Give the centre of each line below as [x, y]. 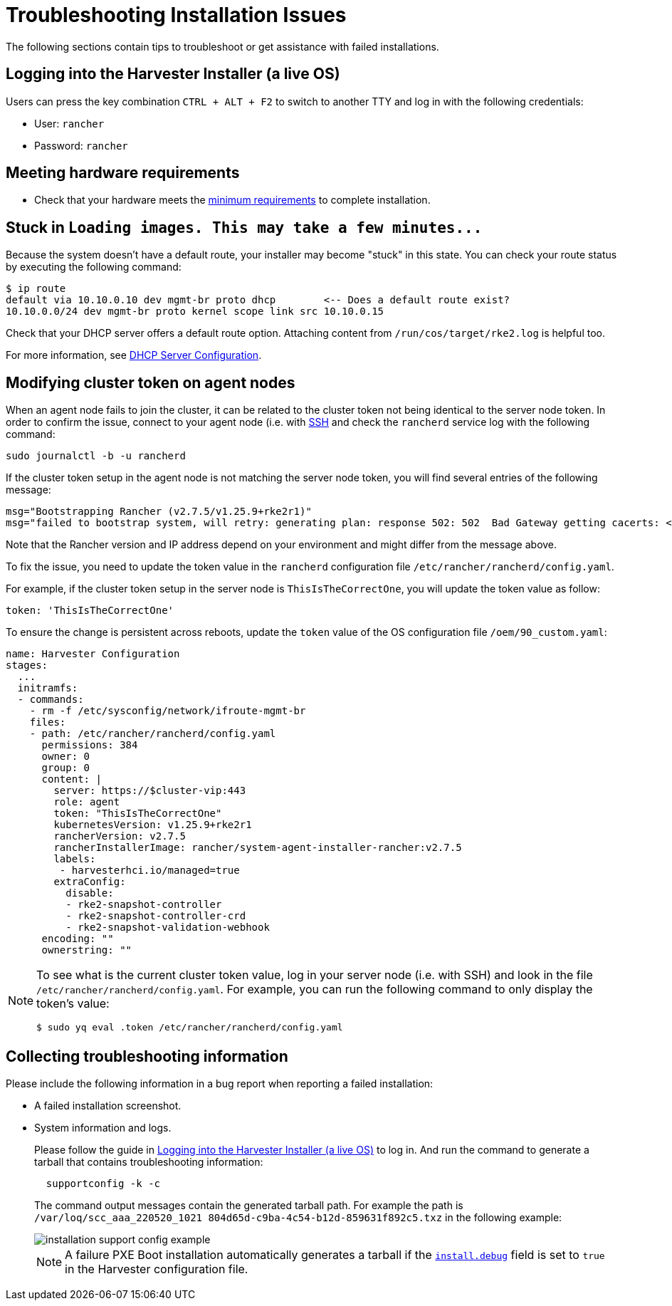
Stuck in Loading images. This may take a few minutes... [244, 227]
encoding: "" [78, 939]
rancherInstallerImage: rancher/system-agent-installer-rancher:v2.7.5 [258, 848]
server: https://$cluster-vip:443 [150, 791]
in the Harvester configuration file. [157, 1269]
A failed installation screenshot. [108, 1105]
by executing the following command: [94, 267]
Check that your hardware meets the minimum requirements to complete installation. [232, 200]
